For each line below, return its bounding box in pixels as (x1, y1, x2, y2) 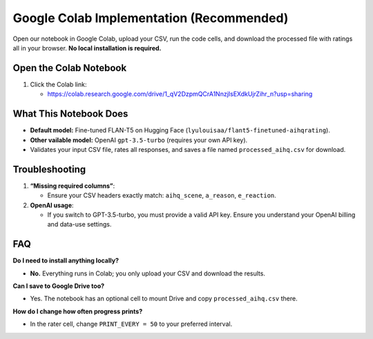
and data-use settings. (47, 220, 112, 229)
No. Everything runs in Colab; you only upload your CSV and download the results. (30, 269, 266, 278)
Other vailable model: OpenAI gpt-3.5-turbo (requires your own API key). (30, 135, 248, 144)
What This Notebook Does (12, 108, 128, 120)
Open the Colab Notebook (12, 62, 127, 74)
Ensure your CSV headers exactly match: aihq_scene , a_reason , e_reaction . (47, 191, 276, 200)
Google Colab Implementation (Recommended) (12, 10, 289, 26)
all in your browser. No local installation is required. (12, 43, 162, 52)
